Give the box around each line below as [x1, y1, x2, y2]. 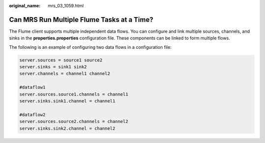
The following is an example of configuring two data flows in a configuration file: [9, 44, 172, 50]
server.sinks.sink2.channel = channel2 [19, 125, 115, 131]
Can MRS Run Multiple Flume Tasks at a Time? [9, 15, 154, 24]
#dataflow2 [19, 112, 46, 117]
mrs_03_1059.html [48, 3, 84, 8]
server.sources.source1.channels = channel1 [19, 91, 129, 97]
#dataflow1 [19, 84, 46, 90]
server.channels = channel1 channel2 [19, 71, 110, 77]
